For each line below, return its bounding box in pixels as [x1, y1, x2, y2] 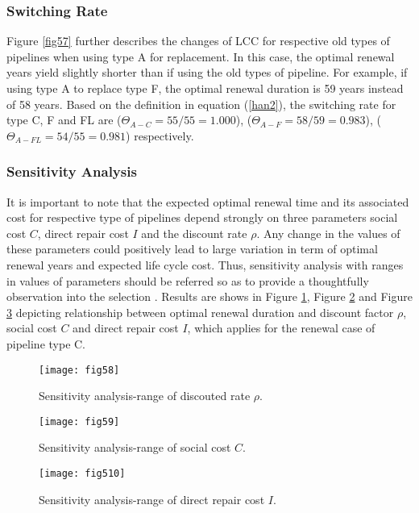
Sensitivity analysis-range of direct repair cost [39, 490, 265, 507]
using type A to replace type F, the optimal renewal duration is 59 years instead [6, 80, 404, 96]
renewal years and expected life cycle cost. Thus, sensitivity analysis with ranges [6, 256, 404, 273]
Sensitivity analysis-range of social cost [39, 439, 231, 456]
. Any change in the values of [256, 224, 400, 241]
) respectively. [126, 127, 194, 144]
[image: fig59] [39, 415, 120, 427]
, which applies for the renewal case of [187, 319, 375, 336]
